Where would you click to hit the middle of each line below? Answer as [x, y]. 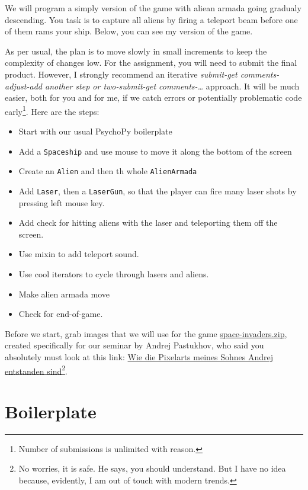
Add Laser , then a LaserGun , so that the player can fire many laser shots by [158, 190]
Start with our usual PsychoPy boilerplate [95, 131]
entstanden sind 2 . [36, 370]
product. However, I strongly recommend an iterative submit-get [121, 74]
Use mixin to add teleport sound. [79, 254]
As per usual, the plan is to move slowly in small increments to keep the [136, 51]
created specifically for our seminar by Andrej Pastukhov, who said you [134, 345]
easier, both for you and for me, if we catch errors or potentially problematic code [153, 97]
